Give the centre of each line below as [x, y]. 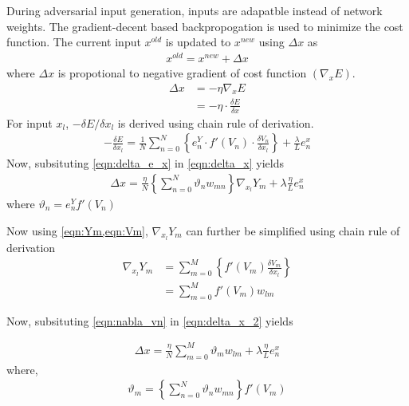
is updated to [198, 42]
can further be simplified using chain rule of [293, 230]
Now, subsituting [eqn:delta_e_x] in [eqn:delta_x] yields [145, 163]
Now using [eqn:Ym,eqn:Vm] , [77, 230]
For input [29, 122]
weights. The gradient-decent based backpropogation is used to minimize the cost [205, 26]
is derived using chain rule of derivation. [216, 122]
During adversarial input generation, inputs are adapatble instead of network [195, 10]
